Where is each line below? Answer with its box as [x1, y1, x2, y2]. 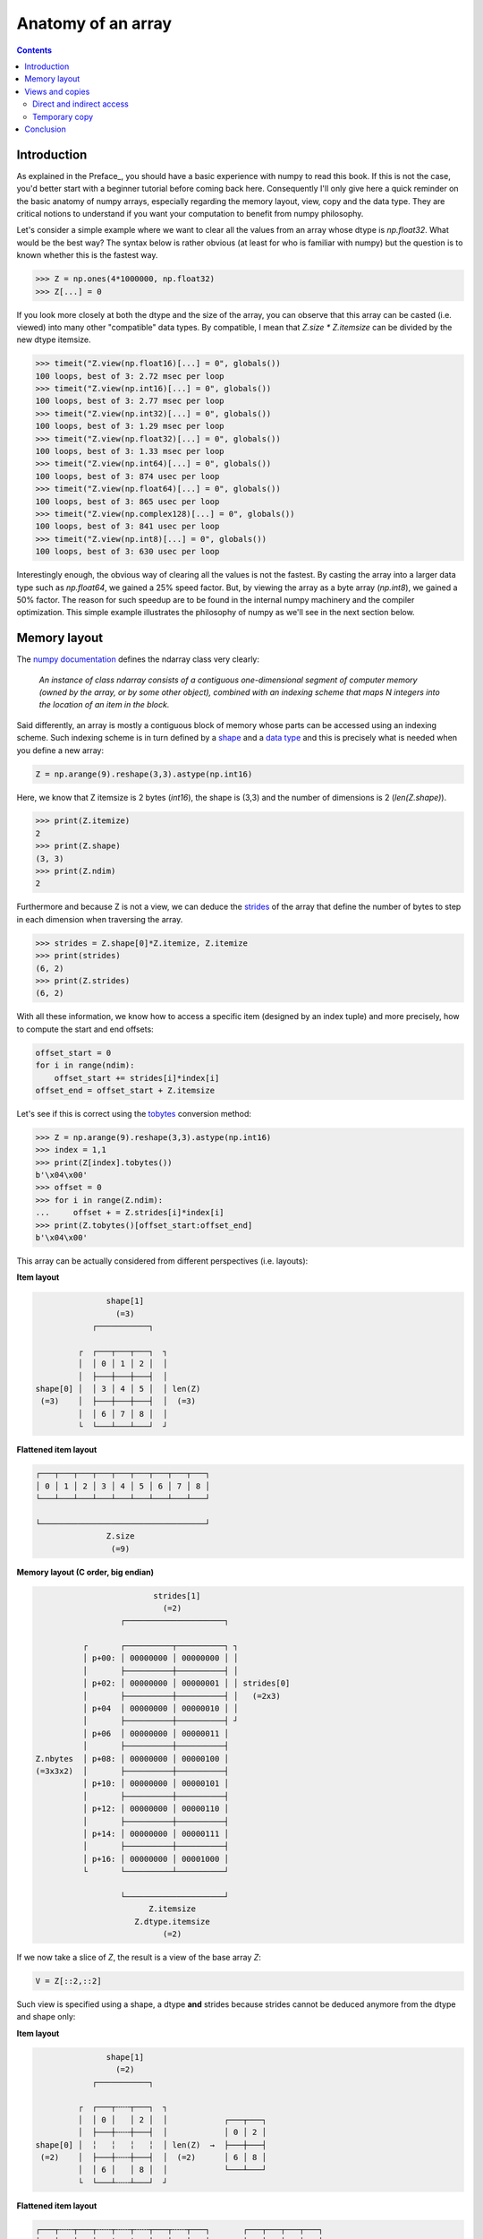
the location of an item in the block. [38, 699, 170, 710]
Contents [16, 45, 53, 56]
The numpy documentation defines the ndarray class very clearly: [16, 654, 259, 665]
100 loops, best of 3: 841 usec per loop [35, 521, 220, 532]
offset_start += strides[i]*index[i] [54, 1073, 220, 1083]
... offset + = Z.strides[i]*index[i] [35, 1207, 225, 1218]
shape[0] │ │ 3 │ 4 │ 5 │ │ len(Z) [35, 1384, 201, 1394]
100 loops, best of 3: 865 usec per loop [35, 496, 220, 506]
